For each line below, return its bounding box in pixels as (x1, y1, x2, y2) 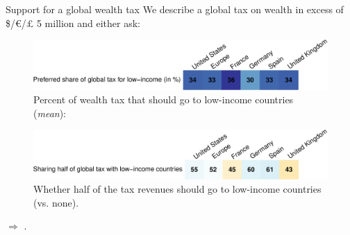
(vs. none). (33, 195, 79, 209)
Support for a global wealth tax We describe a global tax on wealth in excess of (6, 2, 344, 16)
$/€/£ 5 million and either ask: (6, 15, 141, 30)
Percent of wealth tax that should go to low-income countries (33, 92, 294, 107)
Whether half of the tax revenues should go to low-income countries (33, 182, 322, 196)
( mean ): (33, 105, 66, 120)
